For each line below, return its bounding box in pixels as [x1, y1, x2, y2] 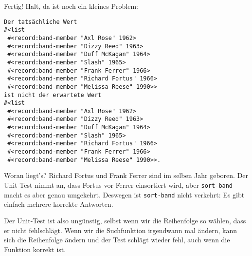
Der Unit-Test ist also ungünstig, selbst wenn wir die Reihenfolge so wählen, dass [4, 215, 246, 225]
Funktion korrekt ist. [4, 244, 66, 254]
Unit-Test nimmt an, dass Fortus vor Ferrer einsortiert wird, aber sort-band [4, 180, 233, 190]
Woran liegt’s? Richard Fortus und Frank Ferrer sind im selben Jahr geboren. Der [4, 170, 249, 180]
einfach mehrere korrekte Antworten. [4, 199, 113, 209]
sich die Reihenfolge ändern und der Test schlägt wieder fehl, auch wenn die [4, 235, 230, 245]
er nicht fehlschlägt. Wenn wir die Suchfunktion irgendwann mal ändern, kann [4, 225, 237, 235]
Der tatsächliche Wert [4, 18, 77, 25]
